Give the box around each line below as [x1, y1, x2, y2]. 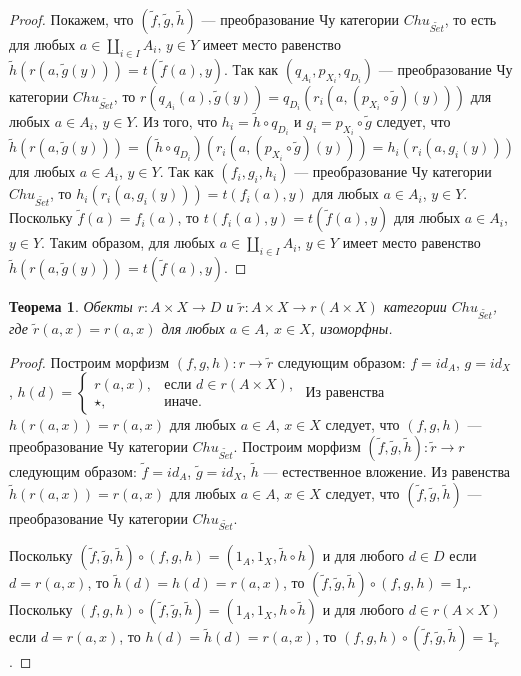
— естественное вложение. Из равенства [263, 461, 511, 481]
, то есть [444, 9, 497, 29]
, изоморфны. [310, 318, 393, 338]
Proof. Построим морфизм [9, 351, 170, 372]
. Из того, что [134, 111, 218, 132]
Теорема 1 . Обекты [9, 296, 133, 317]
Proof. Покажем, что [9, 9, 134, 29]
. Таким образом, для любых [41, 232, 216, 253]
